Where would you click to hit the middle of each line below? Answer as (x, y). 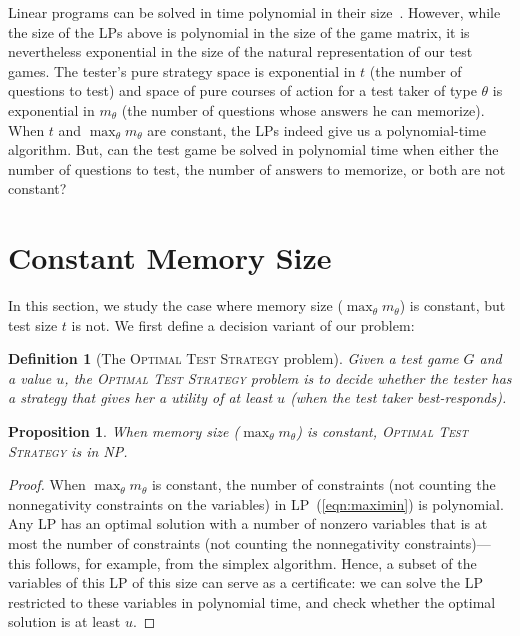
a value (30, 377)
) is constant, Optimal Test (382, 431)
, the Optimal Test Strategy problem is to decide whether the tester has (288, 377)
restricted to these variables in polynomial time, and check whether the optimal (252, 601)
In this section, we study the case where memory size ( (175, 305)
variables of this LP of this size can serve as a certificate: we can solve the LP (246, 582)
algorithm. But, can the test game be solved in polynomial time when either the (253, 149)
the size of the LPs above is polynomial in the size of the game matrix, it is (239, 31)
